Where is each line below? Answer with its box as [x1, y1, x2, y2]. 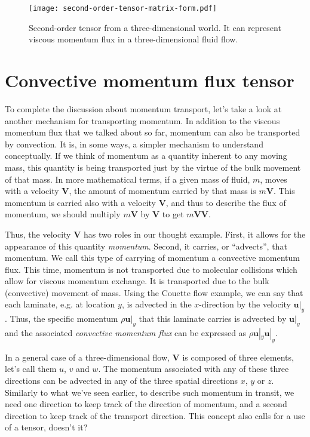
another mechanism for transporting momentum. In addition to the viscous [5, 114, 280, 127]
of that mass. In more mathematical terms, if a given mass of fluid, [5, 173, 250, 185]
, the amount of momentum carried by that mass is [69, 184, 256, 197]
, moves [260, 173, 287, 185]
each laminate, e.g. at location [5, 298, 115, 310]
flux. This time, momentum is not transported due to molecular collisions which [5, 263, 297, 275]
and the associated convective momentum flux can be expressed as [5, 327, 247, 339]
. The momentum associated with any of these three [98, 362, 289, 375]
